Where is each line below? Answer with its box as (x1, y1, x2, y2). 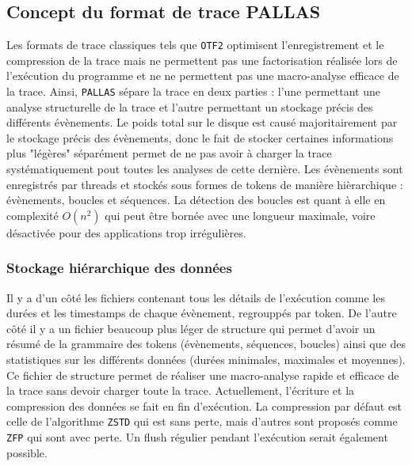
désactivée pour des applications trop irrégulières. (6, 224, 246, 241)
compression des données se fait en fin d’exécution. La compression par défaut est (6, 397, 402, 414)
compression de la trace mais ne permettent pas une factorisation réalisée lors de (6, 51, 398, 68)
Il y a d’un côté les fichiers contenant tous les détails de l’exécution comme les (6, 289, 385, 305)
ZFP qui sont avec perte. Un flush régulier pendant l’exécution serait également (6, 429, 388, 445)
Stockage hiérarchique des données (6, 258, 232, 278)
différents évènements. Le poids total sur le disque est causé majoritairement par (6, 114, 398, 131)
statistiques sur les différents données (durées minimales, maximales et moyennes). (6, 351, 406, 368)
